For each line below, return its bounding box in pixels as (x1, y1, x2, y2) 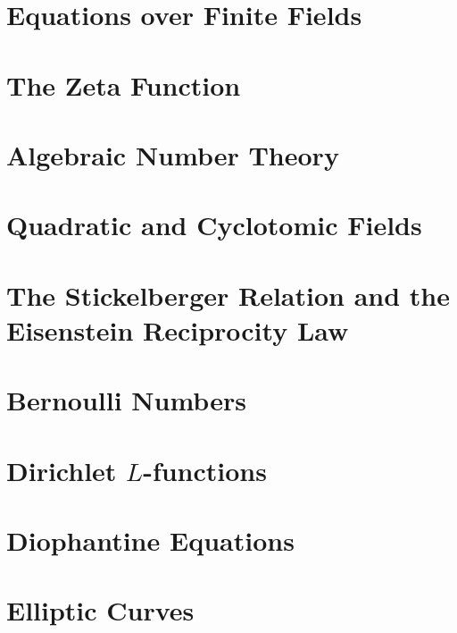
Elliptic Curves (6, 592, 195, 629)
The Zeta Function (6, 66, 241, 103)
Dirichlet (6, 452, 117, 488)
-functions (143, 452, 267, 488)
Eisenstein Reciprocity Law (6, 311, 349, 348)
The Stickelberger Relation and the (6, 276, 450, 313)
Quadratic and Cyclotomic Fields (6, 207, 422, 243)
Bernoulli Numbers (6, 382, 246, 418)
